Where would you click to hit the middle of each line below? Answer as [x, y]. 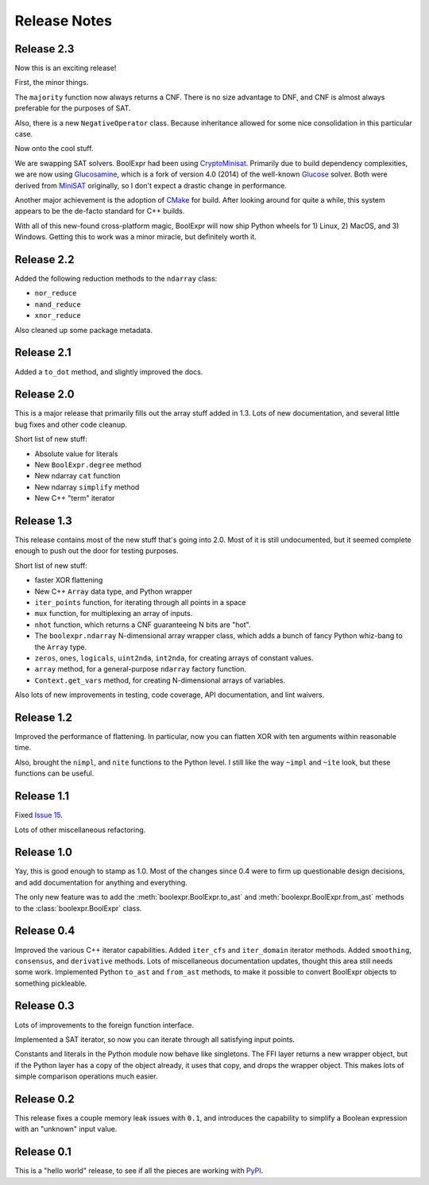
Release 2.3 [44, 49]
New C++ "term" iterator [75, 498]
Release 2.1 [43, 352]
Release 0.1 [43, 1152]
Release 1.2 [44, 717]
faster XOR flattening [69, 580]
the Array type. [61, 647]
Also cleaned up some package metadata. [83, 330]
